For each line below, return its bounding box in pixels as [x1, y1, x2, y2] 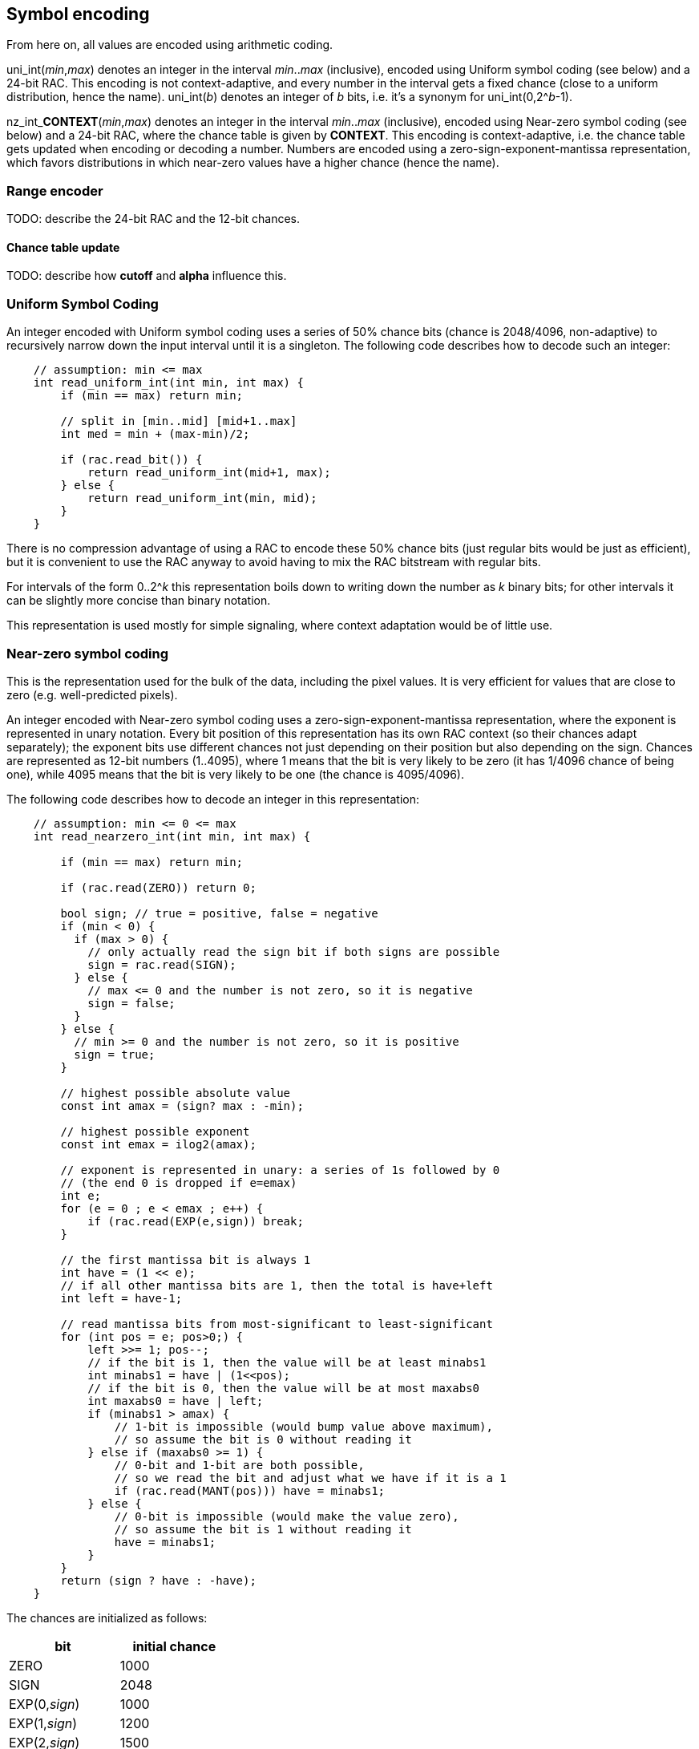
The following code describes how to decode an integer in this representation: [6, 792, 420, 806]
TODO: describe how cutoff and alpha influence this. [6, 269, 287, 283]
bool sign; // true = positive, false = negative [60, 906, 378, 920]
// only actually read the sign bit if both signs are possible [87, 945, 500, 958]
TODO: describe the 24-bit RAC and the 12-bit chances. [6, 212, 301, 226]
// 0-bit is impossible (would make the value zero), [114, 1509, 459, 1523]
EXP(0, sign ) [9, 1695, 80, 1712]
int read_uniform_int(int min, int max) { [33, 376, 304, 390]
